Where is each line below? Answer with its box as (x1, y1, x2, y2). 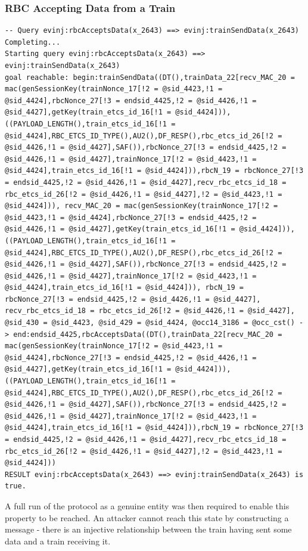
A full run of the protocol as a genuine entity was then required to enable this (5, 499, 290, 512)
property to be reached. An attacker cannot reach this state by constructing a (5, 511, 289, 524)
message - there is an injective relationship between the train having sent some (5, 523, 292, 535)
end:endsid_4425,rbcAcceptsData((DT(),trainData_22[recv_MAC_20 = (13, 330, 282, 339)
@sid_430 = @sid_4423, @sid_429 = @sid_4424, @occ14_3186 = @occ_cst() (5, 318, 295, 327)
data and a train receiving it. (5, 534, 111, 547)
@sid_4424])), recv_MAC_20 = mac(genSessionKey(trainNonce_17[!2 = (5, 202, 278, 211)
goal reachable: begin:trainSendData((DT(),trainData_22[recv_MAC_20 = (5, 73, 295, 82)
